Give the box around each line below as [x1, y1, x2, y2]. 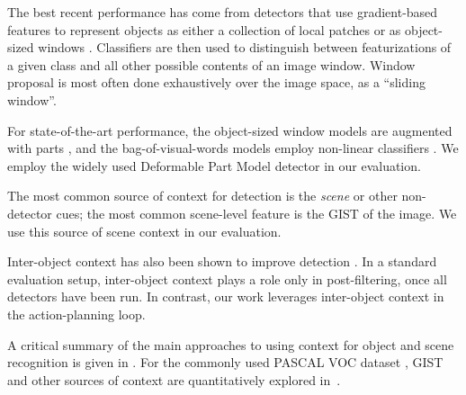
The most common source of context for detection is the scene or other [7, 186, 398, 205]
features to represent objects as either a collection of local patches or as [7, 20, 401, 39]
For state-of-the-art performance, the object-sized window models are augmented [7, 121, 453, 139]
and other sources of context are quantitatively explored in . [7, 370, 341, 389]
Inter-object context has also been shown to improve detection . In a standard [7, 252, 437, 271]
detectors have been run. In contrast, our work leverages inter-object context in [7, 287, 444, 306]
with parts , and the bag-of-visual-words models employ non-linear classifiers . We [7, 139, 459, 157]
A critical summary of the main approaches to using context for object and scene [7, 335, 454, 354]
